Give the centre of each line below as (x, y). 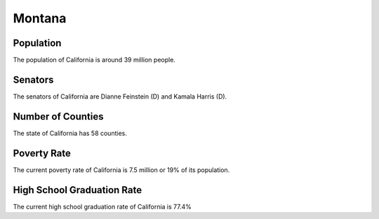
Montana (40, 18)
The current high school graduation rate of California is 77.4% (102, 206)
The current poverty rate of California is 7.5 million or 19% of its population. (121, 170)
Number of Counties (58, 116)
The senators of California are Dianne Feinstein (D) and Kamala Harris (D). (120, 96)
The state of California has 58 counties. (70, 133)
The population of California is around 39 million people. (94, 60)
